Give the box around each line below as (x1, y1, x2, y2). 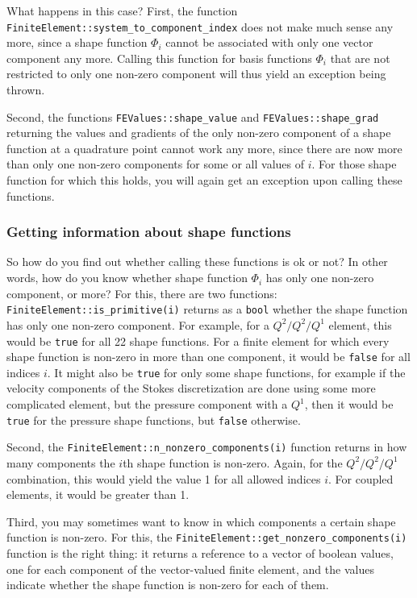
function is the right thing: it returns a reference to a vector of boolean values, (6, 545, 394, 561)
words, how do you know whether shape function (6, 269, 248, 286)
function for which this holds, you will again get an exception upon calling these (6, 172, 402, 189)
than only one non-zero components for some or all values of (6, 156, 304, 172)
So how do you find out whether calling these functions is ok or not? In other (6, 253, 388, 270)
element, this (328, 316, 392, 333)
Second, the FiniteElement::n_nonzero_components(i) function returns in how (6, 438, 407, 455)
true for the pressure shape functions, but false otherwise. (6, 411, 301, 428)
